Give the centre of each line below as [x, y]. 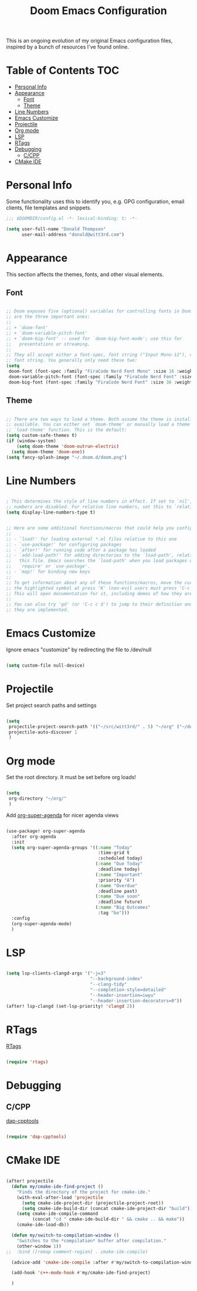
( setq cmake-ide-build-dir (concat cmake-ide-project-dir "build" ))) [108, 1208]
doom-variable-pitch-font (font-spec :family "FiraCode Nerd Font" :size [101, 376]
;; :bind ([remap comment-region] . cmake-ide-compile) [77, 1252]
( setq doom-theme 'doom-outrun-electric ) [68, 446]
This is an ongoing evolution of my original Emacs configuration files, [89, 41]
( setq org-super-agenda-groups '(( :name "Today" [72, 847]
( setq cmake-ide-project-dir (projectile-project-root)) [93, 1203]
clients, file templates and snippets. [49, 208]
